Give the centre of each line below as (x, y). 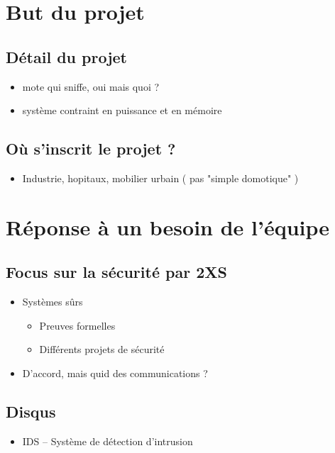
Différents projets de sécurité (102, 349)
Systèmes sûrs (53, 302)
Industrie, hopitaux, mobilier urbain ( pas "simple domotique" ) (160, 178)
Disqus (31, 411)
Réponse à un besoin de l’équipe (168, 226)
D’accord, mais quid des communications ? (115, 373)
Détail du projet (66, 56)
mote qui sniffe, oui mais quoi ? (91, 86)
